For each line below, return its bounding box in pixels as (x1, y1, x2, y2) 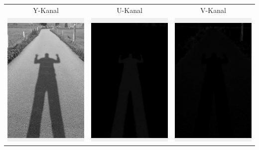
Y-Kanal (33, 4, 59, 15)
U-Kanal (117, 4, 142, 15)
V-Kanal (200, 4, 226, 15)
